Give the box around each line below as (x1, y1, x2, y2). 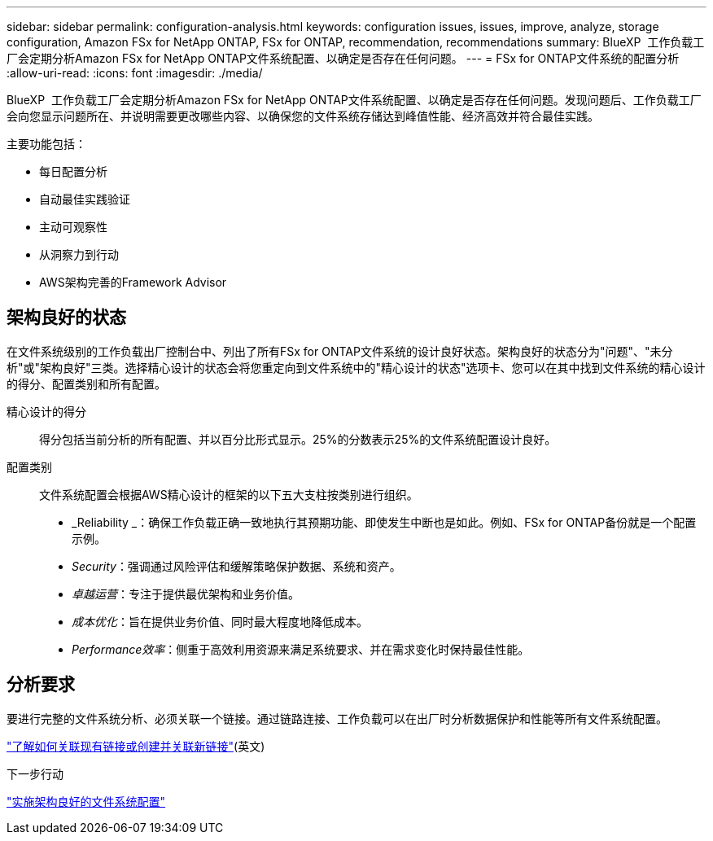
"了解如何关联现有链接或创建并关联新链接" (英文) (7, 738, 265, 753)
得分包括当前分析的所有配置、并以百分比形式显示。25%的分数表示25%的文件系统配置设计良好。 (39, 431, 557, 446)
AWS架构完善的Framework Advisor (39, 275, 227, 289)
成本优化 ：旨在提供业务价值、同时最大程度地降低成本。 (72, 614, 368, 629)
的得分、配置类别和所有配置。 (7, 376, 166, 391)
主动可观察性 (39, 220, 107, 234)
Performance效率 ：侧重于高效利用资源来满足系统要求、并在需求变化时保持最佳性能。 (72, 642, 530, 656)
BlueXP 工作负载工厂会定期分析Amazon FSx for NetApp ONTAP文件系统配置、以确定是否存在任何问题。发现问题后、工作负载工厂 (7, 93, 702, 107)
